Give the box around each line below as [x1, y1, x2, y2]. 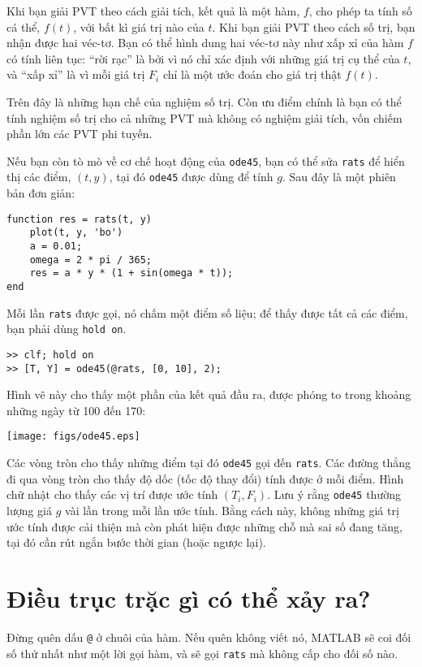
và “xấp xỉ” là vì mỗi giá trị [6, 66, 145, 83]
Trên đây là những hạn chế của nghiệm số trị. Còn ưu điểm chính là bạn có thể [6, 93, 402, 110]
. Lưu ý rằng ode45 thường [267, 486, 401, 503]
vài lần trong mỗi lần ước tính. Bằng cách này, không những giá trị [65, 501, 399, 518]
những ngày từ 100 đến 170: [6, 401, 146, 418]
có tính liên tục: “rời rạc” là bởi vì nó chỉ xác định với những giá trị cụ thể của [6, 50, 400, 67]
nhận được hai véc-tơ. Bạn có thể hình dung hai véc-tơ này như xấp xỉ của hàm [6, 34, 404, 51]
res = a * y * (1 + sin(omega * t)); [29, 267, 234, 279]
